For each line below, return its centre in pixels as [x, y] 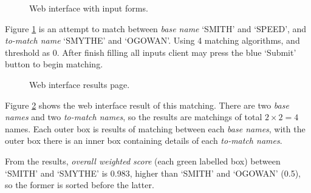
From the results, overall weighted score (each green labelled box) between [143, 161]
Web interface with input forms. [89, 8]
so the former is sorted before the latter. [80, 185]
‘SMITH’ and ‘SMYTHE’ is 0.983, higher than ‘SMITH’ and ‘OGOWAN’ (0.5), [153, 173]
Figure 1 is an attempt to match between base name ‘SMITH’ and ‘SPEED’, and [156, 28]
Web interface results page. [80, 84]
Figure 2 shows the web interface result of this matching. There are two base [147, 105]
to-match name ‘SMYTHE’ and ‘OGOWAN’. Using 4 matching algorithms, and [152, 40]
